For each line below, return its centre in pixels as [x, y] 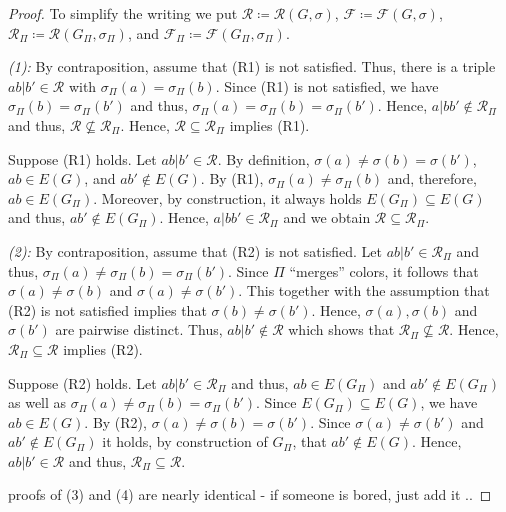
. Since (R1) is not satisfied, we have [327, 85]
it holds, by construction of [185, 441]
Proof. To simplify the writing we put [123, 13]
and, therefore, [432, 178]
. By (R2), [115, 421]
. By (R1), [232, 178]
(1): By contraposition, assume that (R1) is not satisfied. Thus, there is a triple [252, 66]
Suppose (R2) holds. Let [82, 382]
